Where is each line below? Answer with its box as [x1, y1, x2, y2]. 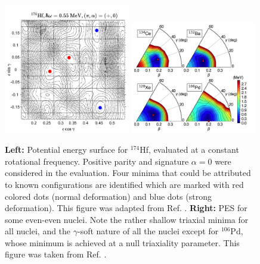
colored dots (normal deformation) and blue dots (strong [5, 190, 212, 202]
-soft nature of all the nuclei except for [78, 225, 219, 237]
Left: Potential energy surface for [5, 143, 128, 156]
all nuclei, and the [5, 225, 71, 237]
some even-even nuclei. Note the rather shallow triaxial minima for [5, 213, 249, 225]
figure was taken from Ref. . [5, 248, 107, 260]
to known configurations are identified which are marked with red [5, 178, 244, 190]
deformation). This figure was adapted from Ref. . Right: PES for [5, 202, 247, 214]
